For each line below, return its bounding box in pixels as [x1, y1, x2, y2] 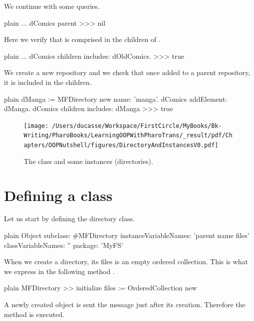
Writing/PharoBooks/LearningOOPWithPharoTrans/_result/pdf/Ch [24, 132, 233, 139]
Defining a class [4, 185, 113, 205]
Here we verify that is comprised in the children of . [4, 34, 161, 44]
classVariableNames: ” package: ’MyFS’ [4, 240, 124, 250]
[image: [24, 122, 49, 129]
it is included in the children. [4, 77, 92, 87]
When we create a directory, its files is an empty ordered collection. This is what [4, 256, 248, 267]
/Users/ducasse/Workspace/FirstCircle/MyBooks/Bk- [52, 122, 222, 129]
